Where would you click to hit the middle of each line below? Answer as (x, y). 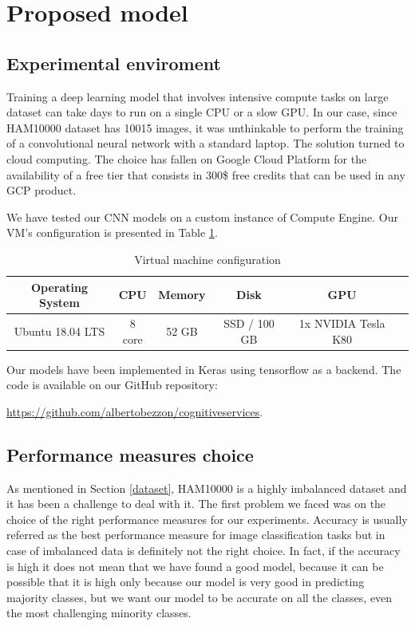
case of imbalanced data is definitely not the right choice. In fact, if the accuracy (204, 550)
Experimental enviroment (114, 63)
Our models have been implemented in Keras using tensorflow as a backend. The (204, 369)
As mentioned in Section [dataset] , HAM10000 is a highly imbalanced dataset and (207, 488)
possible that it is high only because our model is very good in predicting (186, 582)
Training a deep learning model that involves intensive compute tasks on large (198, 96)
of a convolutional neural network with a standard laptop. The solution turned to (206, 143)
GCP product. (41, 190)
